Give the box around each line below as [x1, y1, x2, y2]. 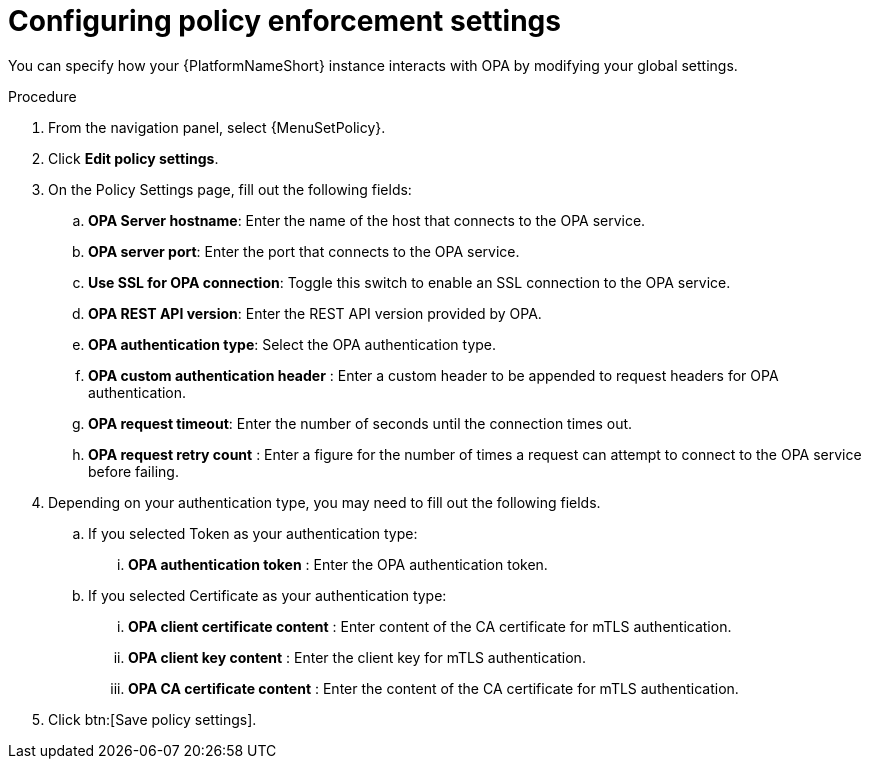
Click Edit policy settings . [48, 149, 219, 167]
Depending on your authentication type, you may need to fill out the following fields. [48, 493, 601, 511]
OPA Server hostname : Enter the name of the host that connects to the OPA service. [88, 211, 646, 229]
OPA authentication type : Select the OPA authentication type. [88, 335, 497, 353]
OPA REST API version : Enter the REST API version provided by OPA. [88, 304, 542, 322]
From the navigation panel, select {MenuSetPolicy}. [48, 118, 386, 136]
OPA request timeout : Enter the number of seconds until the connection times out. [88, 414, 633, 432]
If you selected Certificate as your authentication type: [88, 586, 447, 604]
